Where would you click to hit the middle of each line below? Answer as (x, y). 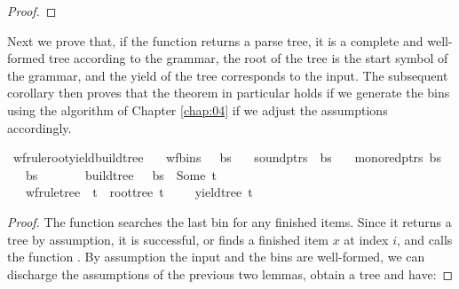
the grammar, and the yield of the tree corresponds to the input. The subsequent (228, 75)
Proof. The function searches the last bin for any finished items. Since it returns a (229, 221)
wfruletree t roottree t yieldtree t (139, 192)
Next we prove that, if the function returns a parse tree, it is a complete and (215, 40)
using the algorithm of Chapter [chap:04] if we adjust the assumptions (198, 109)
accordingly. (40, 127)
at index (366, 239)
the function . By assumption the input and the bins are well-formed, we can (216, 257)
